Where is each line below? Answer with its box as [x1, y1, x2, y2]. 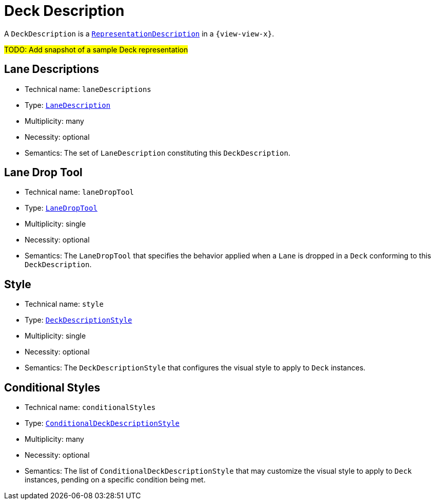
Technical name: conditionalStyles [25, 403, 156, 412]
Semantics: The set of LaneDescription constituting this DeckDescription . [25, 148, 290, 157]
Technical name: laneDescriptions [25, 84, 151, 94]
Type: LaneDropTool [25, 203, 97, 213]
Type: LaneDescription [25, 100, 111, 109]
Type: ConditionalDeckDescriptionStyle [25, 419, 180, 428]
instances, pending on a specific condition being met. [25, 475, 206, 484]
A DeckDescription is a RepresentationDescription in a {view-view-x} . [4, 29, 274, 38]
